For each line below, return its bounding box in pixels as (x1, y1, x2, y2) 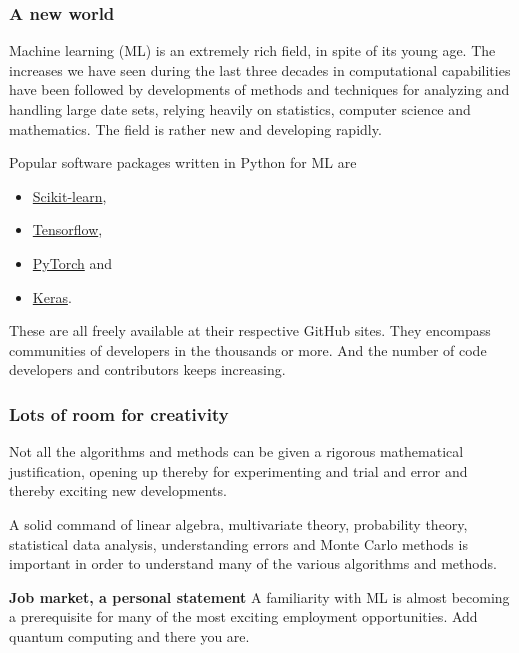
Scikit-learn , (32, 185, 107, 206)
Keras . (32, 286, 72, 307)
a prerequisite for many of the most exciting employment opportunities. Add (9, 606, 478, 627)
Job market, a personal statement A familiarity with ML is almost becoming (9, 586, 510, 607)
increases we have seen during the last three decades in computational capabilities (9, 59, 511, 80)
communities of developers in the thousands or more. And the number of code (9, 339, 487, 360)
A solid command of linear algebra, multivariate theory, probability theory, (9, 513, 468, 534)
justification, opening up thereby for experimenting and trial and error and (9, 460, 468, 481)
